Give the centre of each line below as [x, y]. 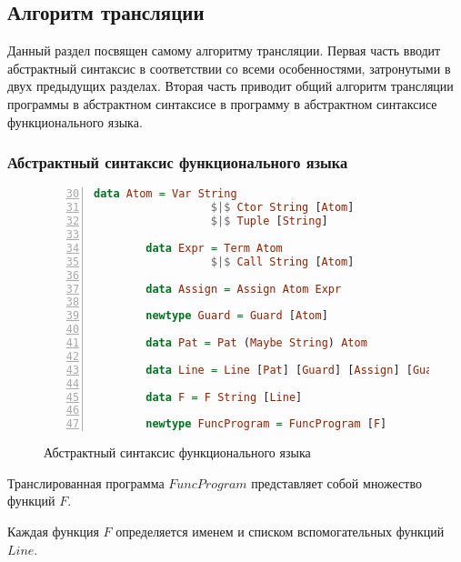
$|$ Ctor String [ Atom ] [282, 208]
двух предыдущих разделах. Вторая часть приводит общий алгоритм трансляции [230, 86]
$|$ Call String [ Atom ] [282, 261]
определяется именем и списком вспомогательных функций [280, 531]
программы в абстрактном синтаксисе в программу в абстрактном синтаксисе [222, 103]
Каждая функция [53, 531]
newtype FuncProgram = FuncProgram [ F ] [266, 424]
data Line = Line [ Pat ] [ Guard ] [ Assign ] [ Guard [296, 370]
